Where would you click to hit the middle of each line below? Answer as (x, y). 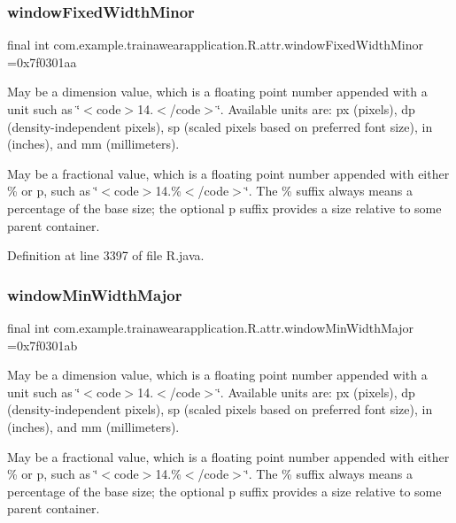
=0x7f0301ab (43, 345)
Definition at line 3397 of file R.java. (106, 255)
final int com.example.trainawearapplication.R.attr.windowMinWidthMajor (210, 327)
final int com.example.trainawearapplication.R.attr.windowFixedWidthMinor (216, 45)
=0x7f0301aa (42, 62)
